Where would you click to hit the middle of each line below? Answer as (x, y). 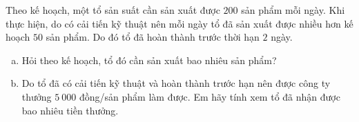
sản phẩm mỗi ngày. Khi (293, 10)
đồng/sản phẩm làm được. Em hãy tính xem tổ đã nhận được (210, 96)
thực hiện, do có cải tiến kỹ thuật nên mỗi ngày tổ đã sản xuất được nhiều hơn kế (179, 23)
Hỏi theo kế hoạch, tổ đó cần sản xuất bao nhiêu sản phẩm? (149, 60)
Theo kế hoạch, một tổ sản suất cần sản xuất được (113, 10)
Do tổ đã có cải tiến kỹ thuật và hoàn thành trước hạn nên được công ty (176, 83)
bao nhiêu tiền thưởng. (70, 110)
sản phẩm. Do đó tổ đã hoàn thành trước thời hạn (153, 37)
